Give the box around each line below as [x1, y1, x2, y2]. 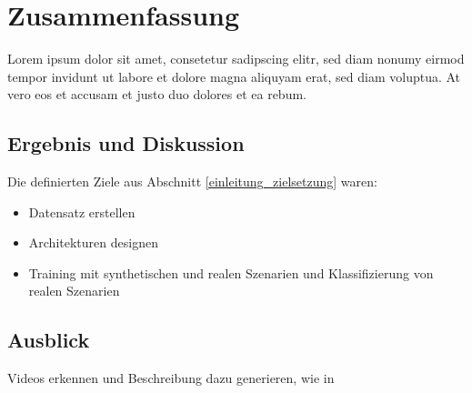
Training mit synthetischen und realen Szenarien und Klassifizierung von [28, 263, 434, 282]
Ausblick [7, 326, 90, 354]
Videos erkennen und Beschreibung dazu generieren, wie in [7, 368, 335, 388]
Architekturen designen [28, 233, 158, 252]
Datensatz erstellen [28, 202, 136, 221]
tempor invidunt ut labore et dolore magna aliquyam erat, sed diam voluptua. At [7, 66, 461, 86]
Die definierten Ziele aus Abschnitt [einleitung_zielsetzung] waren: [7, 172, 377, 191]
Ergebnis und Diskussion [7, 129, 245, 157]
